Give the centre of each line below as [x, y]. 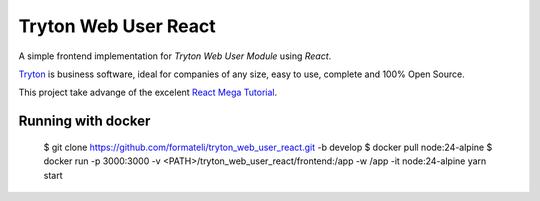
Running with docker [84, 121]
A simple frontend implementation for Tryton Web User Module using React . [175, 56]
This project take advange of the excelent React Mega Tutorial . [148, 92]
